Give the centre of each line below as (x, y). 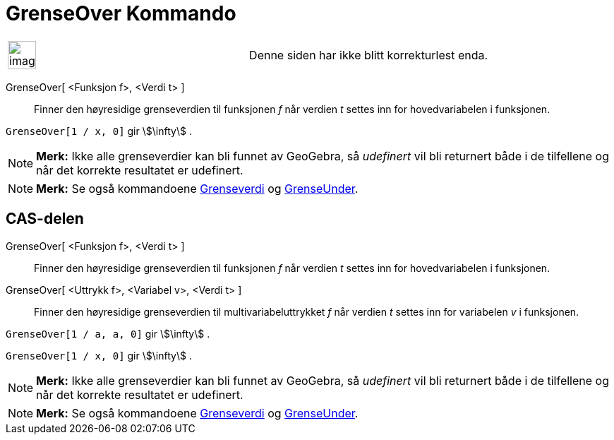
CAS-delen (45, 219)
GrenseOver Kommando (121, 13)
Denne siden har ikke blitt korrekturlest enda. (369, 55)
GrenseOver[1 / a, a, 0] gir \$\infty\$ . (108, 333)
